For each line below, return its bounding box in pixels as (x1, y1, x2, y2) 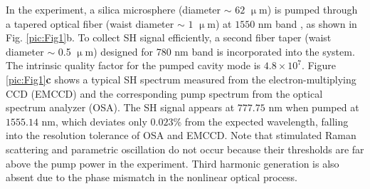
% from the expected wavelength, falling (173, 113, 349, 128)
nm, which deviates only (41, 113, 147, 128)
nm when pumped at (268, 100, 359, 115)
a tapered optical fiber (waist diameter (6, 16, 174, 31)
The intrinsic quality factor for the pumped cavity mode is (6, 58, 261, 73)
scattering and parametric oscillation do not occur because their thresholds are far (6, 141, 364, 156)
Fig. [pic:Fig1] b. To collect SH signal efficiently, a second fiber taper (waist (6, 30, 332, 45)
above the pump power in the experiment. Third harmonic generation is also (6, 155, 339, 170)
